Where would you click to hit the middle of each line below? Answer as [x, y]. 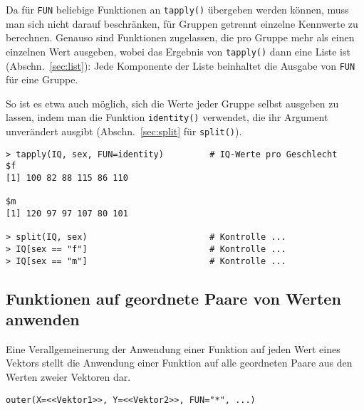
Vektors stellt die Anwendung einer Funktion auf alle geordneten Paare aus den [179, 363]
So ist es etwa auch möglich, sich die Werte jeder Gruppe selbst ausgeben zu [172, 103]
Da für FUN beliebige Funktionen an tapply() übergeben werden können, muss [177, 9]
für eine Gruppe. [42, 79]
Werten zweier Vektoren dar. [68, 377]
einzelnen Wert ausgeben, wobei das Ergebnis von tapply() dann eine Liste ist [178, 51]
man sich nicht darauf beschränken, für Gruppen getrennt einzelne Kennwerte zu [182, 23]
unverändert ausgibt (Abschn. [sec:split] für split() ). [124, 131]
